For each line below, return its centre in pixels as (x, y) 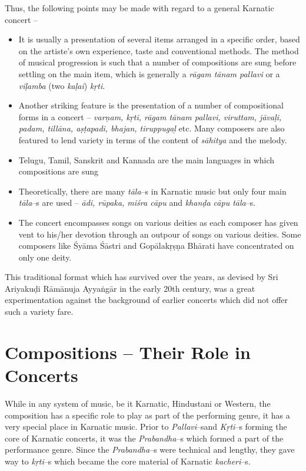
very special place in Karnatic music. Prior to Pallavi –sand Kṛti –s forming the (146, 426)
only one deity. (45, 257)
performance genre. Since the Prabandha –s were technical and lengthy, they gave (150, 449)
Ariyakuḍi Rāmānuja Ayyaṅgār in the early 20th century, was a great (130, 288)
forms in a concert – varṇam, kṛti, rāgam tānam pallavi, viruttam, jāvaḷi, (150, 116)
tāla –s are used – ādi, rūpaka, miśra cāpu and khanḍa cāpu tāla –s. (137, 202)
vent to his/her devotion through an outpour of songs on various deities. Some (160, 234)
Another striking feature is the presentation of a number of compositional (151, 105)
